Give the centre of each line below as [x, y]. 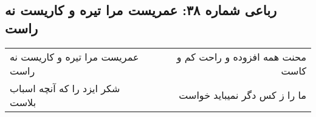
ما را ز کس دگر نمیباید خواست [242, 95]
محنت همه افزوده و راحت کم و [241, 56]
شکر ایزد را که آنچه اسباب [65, 88]
